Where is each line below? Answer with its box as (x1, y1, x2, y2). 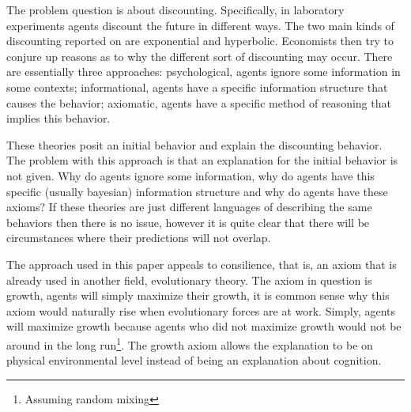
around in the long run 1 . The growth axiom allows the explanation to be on (6, 334, 373, 353)
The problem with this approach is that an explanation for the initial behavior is (6, 152, 398, 168)
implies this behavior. (6, 110, 111, 127)
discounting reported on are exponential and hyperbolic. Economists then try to (6, 32, 394, 49)
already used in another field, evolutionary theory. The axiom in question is (6, 271, 372, 288)
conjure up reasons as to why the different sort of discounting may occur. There (6, 47, 393, 64)
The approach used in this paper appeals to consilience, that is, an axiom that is (6, 255, 397, 272)
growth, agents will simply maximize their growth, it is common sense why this (6, 287, 390, 304)
